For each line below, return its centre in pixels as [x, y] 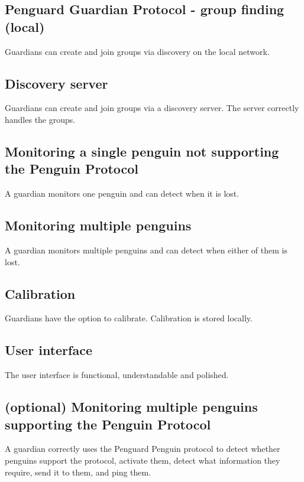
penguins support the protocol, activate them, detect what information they [143, 460]
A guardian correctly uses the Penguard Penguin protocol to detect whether [143, 449]
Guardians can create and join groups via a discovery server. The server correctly [152, 108]
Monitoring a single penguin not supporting [142, 151]
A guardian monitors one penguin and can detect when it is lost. [122, 193]
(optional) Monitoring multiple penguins [131, 407]
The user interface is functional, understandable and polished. [117, 375]
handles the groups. [40, 119]
